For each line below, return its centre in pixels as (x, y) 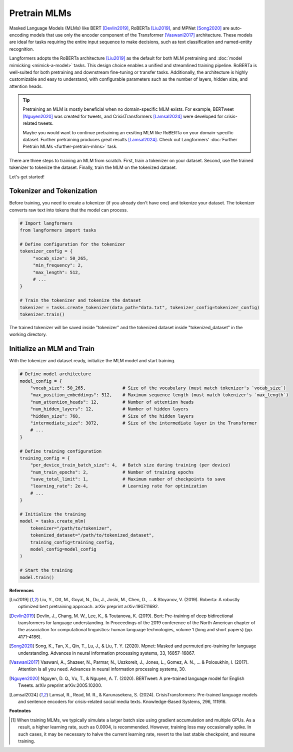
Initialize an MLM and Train (52, 349)
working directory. (28, 334)
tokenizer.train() (42, 314)
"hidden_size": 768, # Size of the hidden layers (112, 416)
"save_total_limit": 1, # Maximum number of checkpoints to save (128, 479)
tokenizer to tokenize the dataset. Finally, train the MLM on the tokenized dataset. (93, 167)
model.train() (37, 577)
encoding (19, 35)
